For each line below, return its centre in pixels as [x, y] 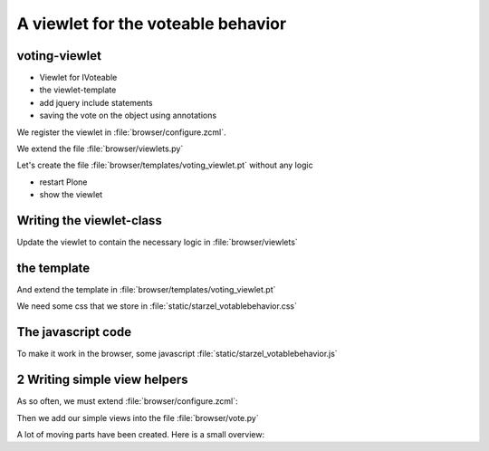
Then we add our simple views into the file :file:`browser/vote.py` [138, 417]
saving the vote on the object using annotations [128, 115]
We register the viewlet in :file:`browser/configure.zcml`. [121, 132]
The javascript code [74, 332]
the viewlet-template [78, 90]
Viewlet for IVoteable [78, 78]
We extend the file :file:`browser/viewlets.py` [100, 149]
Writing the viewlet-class [89, 221]
